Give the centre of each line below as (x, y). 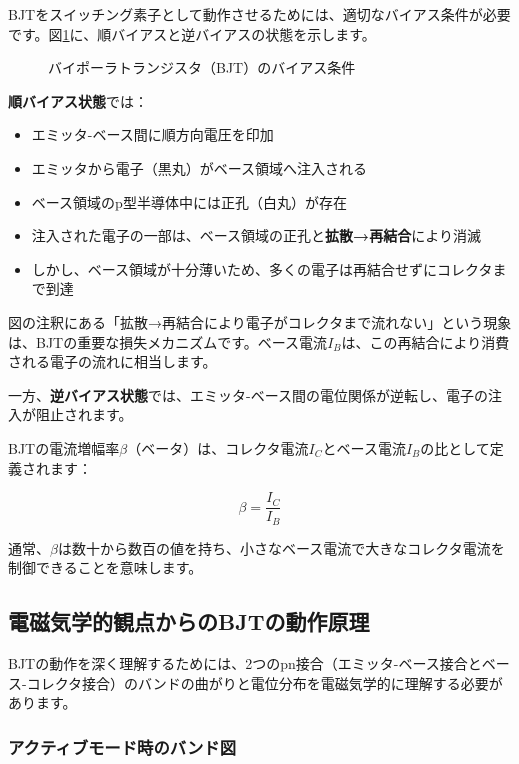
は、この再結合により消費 (425, 341)
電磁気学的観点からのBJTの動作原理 (189, 621)
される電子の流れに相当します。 (112, 361)
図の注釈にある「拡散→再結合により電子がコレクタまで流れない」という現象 (260, 321)
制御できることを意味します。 (105, 567)
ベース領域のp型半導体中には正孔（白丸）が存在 (189, 201)
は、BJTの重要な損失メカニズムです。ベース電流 (168, 341)
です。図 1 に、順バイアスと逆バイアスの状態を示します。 (192, 33)
